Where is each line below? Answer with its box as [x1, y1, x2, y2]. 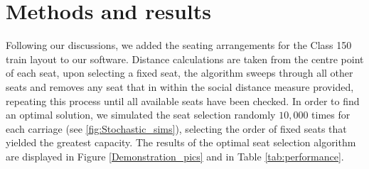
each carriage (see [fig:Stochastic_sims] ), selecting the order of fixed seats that [6, 121, 347, 136]
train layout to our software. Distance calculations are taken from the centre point [6, 51, 364, 66]
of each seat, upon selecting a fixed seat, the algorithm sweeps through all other [6, 65, 353, 80]
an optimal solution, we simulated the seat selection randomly [6, 107, 276, 122]
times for [311, 107, 351, 122]
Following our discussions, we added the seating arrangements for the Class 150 [6, 38, 352, 53]
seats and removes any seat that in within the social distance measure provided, [6, 79, 354, 94]
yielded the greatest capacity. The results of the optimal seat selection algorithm [6, 135, 356, 150]
